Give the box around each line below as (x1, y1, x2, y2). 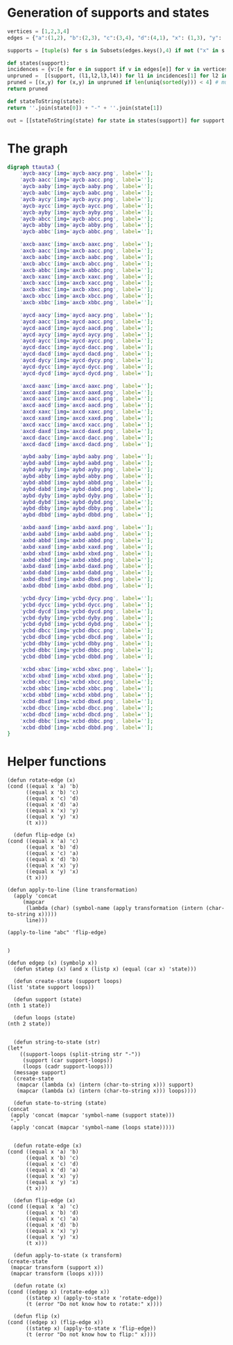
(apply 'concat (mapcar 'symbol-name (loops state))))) (10, 1124, 175, 1131)
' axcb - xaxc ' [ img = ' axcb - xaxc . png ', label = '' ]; (19, 273, 154, 280)
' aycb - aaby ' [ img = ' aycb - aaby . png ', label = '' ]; (19, 183, 154, 190)
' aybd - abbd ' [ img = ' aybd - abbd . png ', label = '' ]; (19, 479, 154, 486)
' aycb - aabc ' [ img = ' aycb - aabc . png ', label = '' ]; (19, 189, 154, 196)
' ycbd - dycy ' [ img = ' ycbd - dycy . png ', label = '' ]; (19, 595, 154, 601)
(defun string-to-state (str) (13, 1039, 101, 1046)
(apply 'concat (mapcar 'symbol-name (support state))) (10, 1112, 175, 1119)
